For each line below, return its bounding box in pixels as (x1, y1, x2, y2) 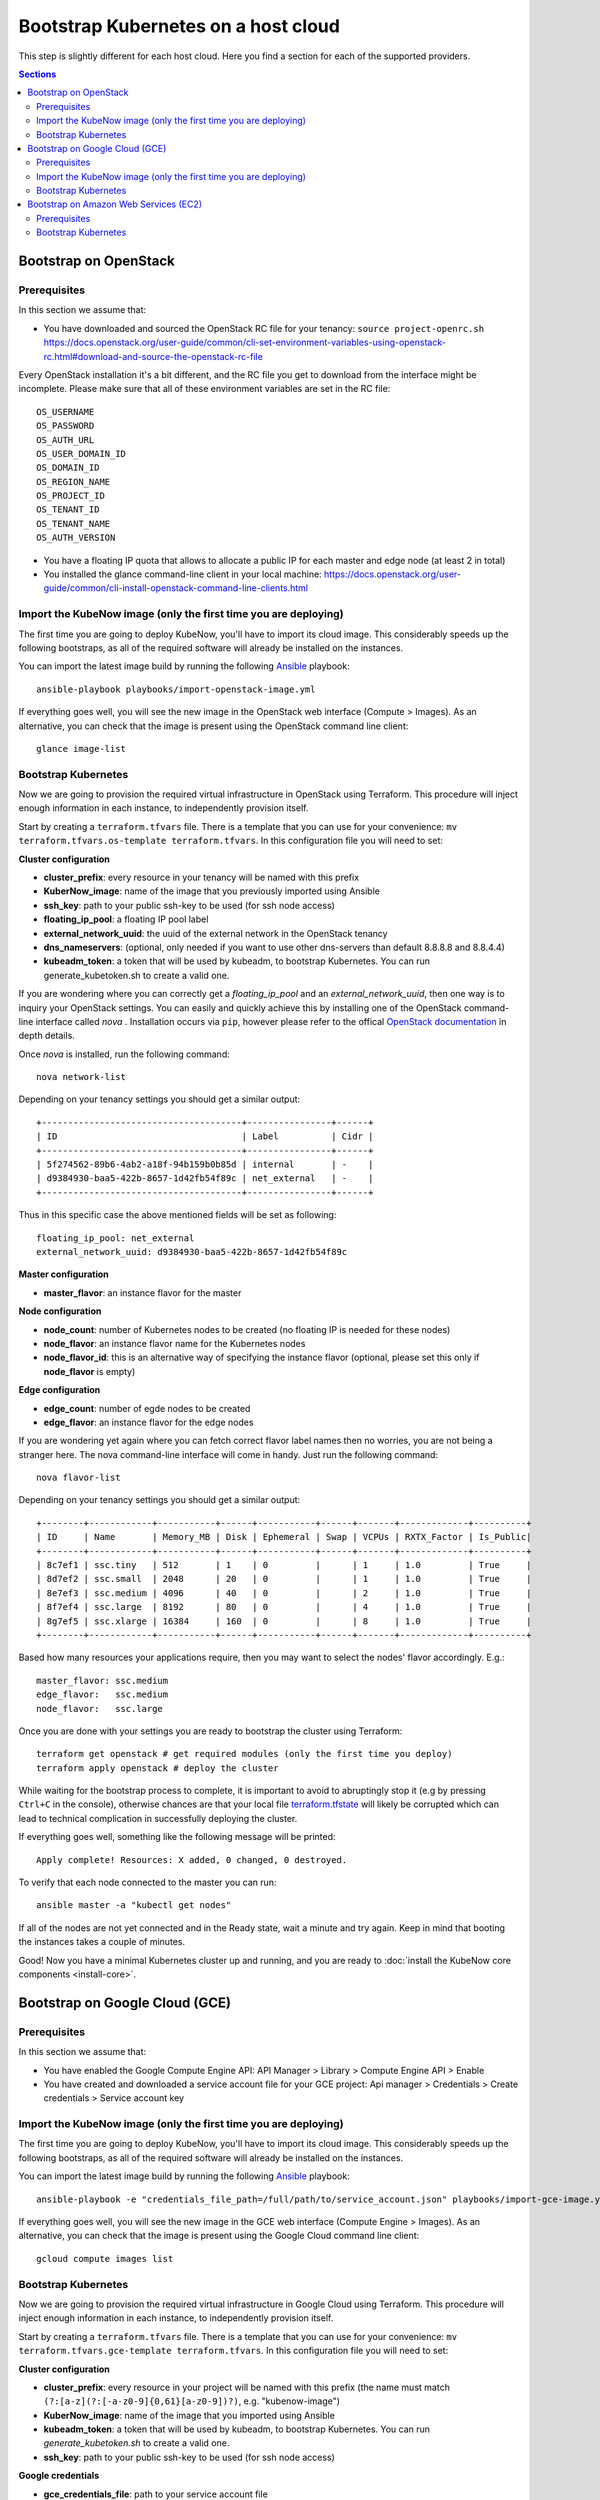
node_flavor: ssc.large (36, 1703, 164, 1714)
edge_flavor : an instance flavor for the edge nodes (43, 1416, 254, 1428)
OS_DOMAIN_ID (36, 462, 100, 474)
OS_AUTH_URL (36, 434, 95, 445)
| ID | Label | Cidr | (36, 1131, 374, 1142)
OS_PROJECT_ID (36, 490, 105, 502)
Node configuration (18, 1305, 102, 1317)
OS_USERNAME (36, 406, 95, 417)
